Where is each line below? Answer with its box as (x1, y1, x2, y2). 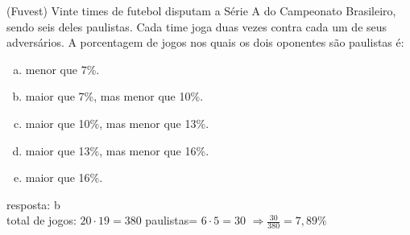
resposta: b (6, 196, 60, 212)
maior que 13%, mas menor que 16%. (25, 142, 209, 159)
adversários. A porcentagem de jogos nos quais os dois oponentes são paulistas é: (6, 34, 404, 51)
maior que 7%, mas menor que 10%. (25, 88, 204, 105)
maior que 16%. (25, 169, 103, 186)
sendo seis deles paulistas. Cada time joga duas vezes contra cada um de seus (6, 18, 387, 35)
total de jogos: (6, 212, 77, 229)
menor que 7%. (25, 60, 100, 77)
